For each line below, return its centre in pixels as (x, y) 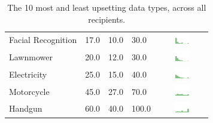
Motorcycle (29, 91)
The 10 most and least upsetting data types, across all (107, 7)
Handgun (26, 108)
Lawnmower (31, 57)
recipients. (107, 19)
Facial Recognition (43, 40)
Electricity (28, 74)
